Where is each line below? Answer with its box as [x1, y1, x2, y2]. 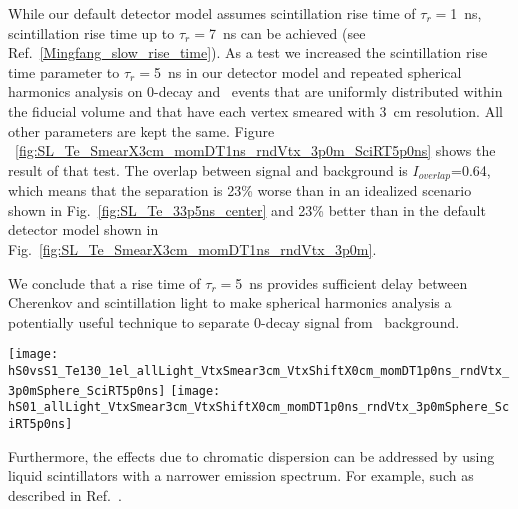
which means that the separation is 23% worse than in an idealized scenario [8, 180, 472, 201]
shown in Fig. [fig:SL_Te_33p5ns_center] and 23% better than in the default [8, 199, 486, 220]
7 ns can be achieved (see [208, 22, 366, 43]
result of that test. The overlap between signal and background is [8, 159, 408, 180]
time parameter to [8, 61, 120, 82]
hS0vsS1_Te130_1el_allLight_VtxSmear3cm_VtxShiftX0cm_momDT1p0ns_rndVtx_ [8, 364, 510, 379]
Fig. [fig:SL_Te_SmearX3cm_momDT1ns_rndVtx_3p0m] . [8, 238, 377, 259]
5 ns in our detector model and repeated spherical [153, 61, 462, 82]
